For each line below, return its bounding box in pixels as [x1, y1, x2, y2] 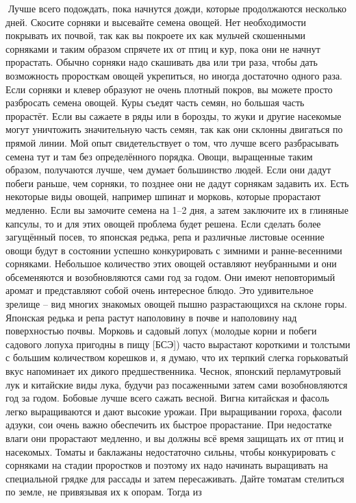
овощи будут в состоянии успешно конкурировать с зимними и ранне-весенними [5, 243, 342, 257]
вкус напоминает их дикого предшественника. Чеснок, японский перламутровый [5, 364, 341, 378]
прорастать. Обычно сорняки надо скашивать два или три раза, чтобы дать [5, 55, 318, 69]
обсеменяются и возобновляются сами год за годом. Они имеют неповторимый [5, 269, 335, 284]
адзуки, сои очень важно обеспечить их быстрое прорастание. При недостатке [5, 417, 332, 432]
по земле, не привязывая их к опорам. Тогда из [5, 484, 202, 499]
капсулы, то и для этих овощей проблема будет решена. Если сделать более [5, 216, 321, 230]
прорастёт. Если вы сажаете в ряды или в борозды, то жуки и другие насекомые [5, 108, 342, 123]
